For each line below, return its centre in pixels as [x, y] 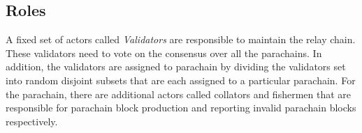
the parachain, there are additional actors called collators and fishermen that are [179, 94]
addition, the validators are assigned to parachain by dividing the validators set [176, 66]
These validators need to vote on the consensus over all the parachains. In [164, 53]
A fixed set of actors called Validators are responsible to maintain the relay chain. [181, 39]
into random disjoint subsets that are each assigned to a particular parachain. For [181, 80]
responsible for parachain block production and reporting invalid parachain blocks [181, 108]
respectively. [32, 121]
